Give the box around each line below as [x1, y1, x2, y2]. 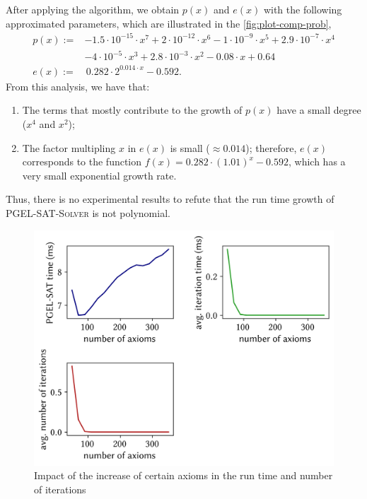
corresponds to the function [22, 154, 142, 169]
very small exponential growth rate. [22, 168, 177, 182]
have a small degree [276, 102, 361, 117]
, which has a [289, 154, 346, 169]
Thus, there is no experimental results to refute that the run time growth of [6, 192, 334, 206]
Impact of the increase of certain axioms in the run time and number [34, 468, 333, 483]
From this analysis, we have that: [6, 78, 150, 93]
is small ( [170, 140, 210, 155]
